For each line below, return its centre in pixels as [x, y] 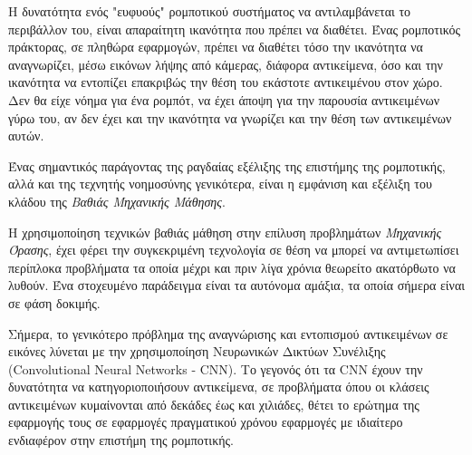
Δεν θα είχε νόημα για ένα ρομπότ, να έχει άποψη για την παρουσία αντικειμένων [224, 99]
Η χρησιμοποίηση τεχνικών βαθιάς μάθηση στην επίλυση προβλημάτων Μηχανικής [225, 232]
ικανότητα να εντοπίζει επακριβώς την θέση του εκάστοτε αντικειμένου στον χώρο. [226, 82]
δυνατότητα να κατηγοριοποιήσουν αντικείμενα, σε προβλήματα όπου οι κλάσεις [219, 387]
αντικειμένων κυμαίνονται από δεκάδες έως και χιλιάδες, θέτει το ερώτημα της [214, 404]
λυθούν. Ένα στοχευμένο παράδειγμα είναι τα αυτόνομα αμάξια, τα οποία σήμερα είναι [237, 285]
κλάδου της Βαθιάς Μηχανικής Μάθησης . [117, 201]
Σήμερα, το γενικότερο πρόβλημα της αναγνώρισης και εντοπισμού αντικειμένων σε [228, 333]
